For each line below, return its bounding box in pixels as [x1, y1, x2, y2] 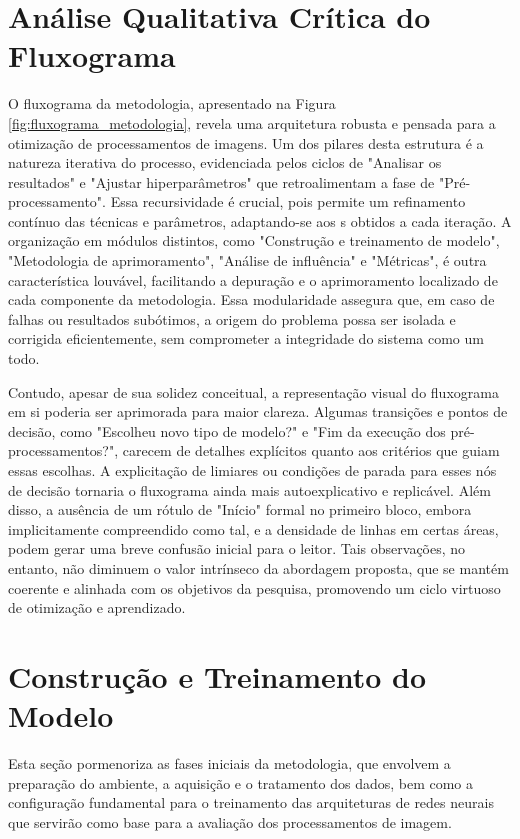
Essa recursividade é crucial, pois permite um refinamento [110, 191, 466, 212]
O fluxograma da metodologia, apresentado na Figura [8, 93, 336, 114]
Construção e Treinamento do [8, 655, 427, 696]
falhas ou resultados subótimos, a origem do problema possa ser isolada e [8, 308, 456, 329]
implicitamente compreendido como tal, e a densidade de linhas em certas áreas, [8, 518, 499, 539]
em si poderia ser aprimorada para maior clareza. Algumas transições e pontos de [8, 401, 508, 422]
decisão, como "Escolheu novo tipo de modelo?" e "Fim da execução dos [8, 420, 446, 441]
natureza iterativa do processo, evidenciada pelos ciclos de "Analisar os [8, 152, 442, 173]
